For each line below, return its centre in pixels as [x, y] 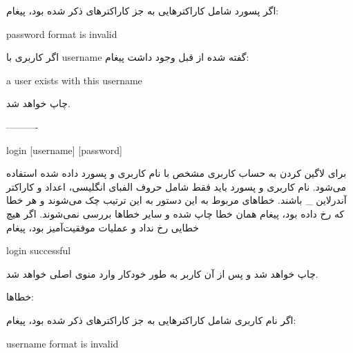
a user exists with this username [74, 80]
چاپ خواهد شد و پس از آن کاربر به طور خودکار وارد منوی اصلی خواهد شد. [162, 273]
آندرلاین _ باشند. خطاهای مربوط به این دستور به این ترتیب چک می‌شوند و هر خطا [176, 200]
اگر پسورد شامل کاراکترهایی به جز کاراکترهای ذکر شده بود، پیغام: [143, 10]
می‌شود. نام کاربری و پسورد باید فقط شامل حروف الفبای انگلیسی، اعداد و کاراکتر [176, 186]
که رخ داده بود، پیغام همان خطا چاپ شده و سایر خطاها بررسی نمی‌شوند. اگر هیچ [175, 213]
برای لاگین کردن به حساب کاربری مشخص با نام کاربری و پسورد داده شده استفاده [176, 173]
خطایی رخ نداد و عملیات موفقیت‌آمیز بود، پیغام [103, 227]
